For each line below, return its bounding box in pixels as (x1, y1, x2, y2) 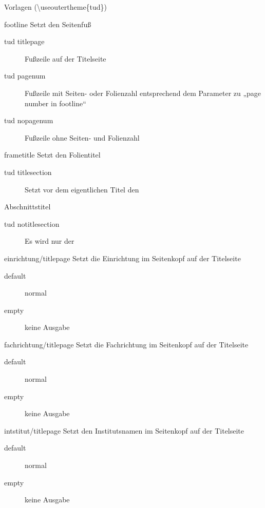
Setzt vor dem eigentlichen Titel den (25, 184, 139, 194)
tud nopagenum (4, 115, 53, 126)
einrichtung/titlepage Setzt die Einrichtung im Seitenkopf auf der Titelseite (4, 252, 241, 263)
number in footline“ (25, 97, 86, 108)
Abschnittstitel (4, 201, 51, 212)
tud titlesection (4, 166, 52, 177)
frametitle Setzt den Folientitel (4, 149, 101, 160)
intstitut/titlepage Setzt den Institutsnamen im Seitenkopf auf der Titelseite (4, 425, 244, 436)
